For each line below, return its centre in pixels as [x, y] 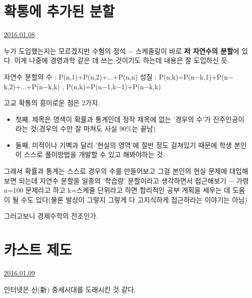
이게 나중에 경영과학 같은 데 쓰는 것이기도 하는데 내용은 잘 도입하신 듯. [122, 60]
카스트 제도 [38, 249]
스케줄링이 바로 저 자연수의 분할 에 [187, 50]
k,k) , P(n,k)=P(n [75, 86]
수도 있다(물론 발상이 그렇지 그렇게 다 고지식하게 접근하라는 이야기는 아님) [134, 199]
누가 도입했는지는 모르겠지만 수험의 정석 [65, 50]
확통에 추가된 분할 [59, 11]
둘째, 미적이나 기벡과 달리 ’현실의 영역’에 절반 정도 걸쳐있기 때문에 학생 [124, 145]
